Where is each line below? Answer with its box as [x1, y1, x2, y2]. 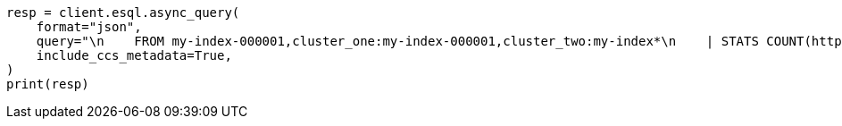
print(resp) [6, 77, 89, 91]
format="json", [36, 20, 142, 34]
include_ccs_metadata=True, [36, 48, 232, 63]
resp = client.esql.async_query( [6, 5, 240, 20]
